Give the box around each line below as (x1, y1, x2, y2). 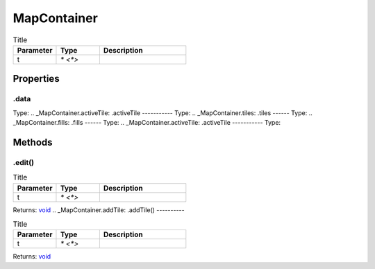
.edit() (12, 157, 35, 167)
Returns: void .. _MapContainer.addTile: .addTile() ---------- (12, 205, 185, 214)
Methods (12, 136, 53, 148)
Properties (12, 73, 60, 85)
